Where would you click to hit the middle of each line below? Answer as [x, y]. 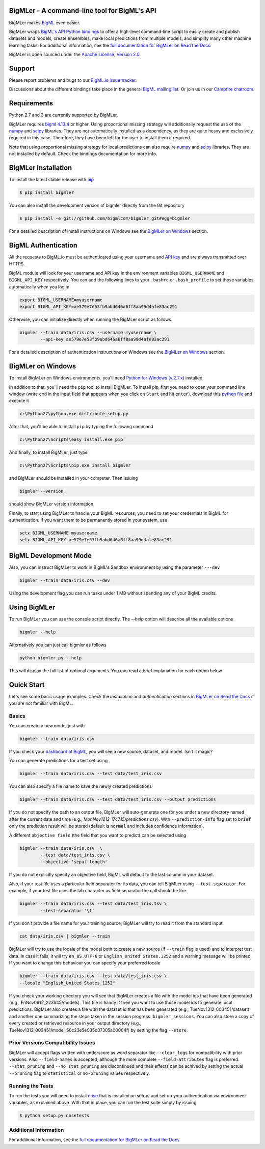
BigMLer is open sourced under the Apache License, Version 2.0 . [75, 55]
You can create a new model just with [47, 726]
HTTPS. [17, 264]
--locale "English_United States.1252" [67, 983]
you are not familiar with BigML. [41, 703]
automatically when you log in [39, 287]
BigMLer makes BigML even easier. [45, 23]
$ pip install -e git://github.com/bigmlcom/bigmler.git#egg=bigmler [105, 218]
